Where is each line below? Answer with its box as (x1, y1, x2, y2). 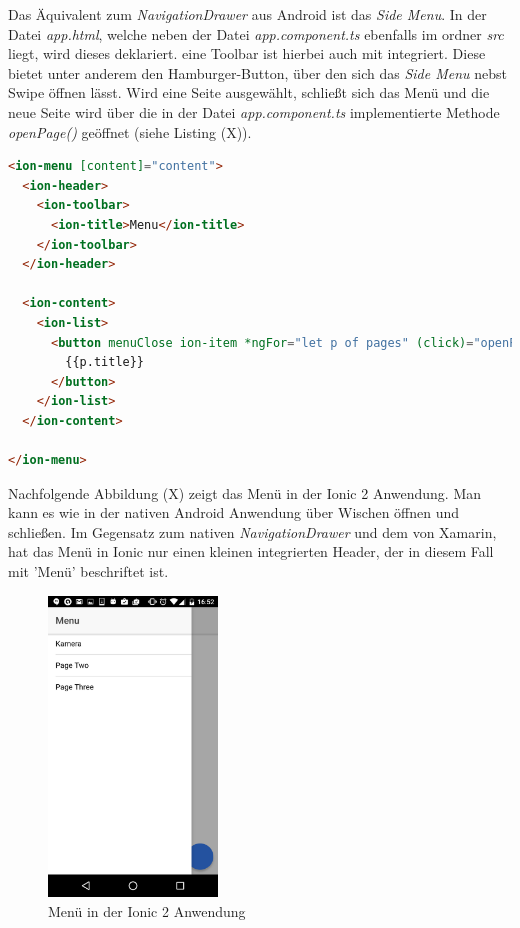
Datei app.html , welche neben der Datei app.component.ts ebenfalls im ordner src (8, 23, 504, 44)
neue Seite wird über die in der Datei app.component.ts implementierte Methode (8, 101, 500, 122)
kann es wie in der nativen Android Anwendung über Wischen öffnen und (8, 502, 460, 523)
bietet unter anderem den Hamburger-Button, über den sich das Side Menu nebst (8, 62, 508, 83)
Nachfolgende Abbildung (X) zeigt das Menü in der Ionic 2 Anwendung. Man (8, 482, 482, 503)
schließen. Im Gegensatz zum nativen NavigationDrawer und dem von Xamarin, (8, 521, 497, 542)
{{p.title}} (65, 355, 145, 370)
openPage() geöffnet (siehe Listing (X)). (8, 121, 252, 142)
